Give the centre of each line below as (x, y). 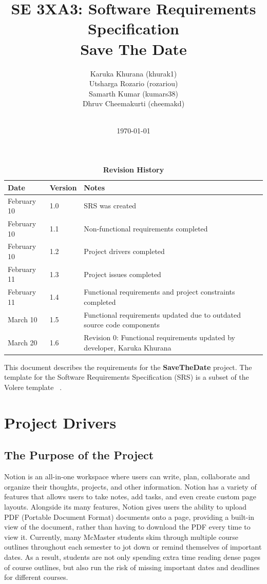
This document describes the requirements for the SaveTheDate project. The (128, 367)
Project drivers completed (124, 251)
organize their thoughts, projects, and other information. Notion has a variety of (130, 486)
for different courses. (36, 577)
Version (63, 187)
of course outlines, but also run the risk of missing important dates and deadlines (132, 567)
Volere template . (33, 387)
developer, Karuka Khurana (128, 347)
